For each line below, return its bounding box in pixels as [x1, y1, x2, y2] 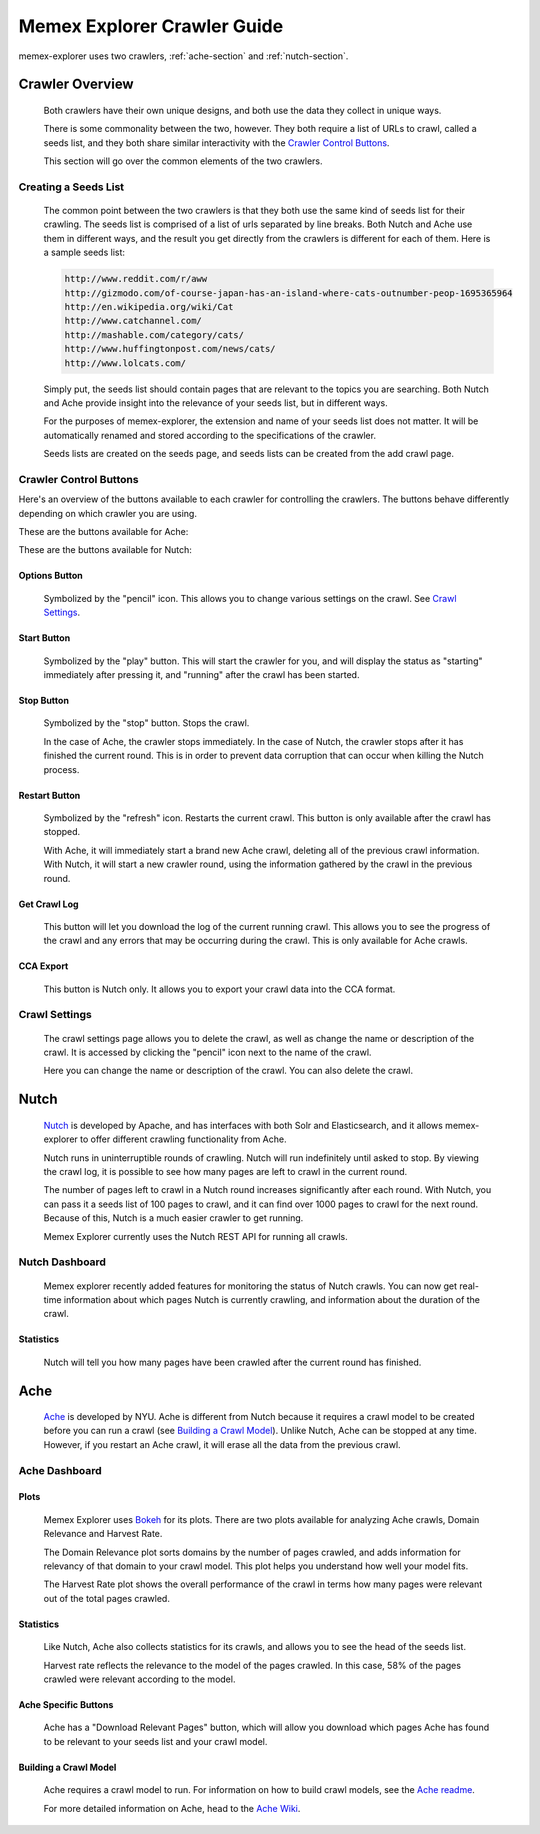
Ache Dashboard [18, 1463, 102, 1477]
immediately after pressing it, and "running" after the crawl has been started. [43, 669, 360, 680]
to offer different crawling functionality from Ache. [80, 1133, 287, 1145]
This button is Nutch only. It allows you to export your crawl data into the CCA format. [43, 983, 396, 995]
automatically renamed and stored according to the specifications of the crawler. [43, 429, 377, 441]
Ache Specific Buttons [18, 1698, 114, 1710]
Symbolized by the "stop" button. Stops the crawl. [43, 717, 250, 729]
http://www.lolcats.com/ [64, 357, 187, 369]
